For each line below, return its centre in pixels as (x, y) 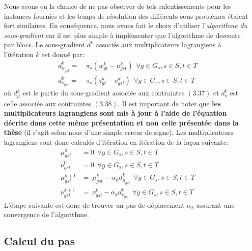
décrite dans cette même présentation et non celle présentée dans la (121, 122)
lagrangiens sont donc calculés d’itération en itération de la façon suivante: (116, 141)
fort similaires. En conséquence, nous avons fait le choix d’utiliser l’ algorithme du (126, 25)
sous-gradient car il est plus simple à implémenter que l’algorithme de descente (122, 35)
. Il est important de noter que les (169, 103)
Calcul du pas (40, 241)
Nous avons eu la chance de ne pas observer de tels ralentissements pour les (117, 6)
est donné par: (63, 54)
